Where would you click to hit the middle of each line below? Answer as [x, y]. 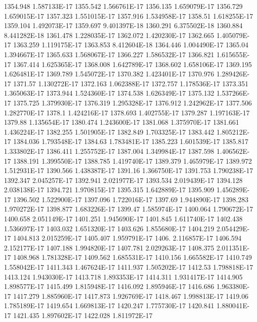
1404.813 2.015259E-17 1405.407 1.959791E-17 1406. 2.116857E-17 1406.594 [127, 238]
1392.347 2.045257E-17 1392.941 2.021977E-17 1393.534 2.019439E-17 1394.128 [123, 180]
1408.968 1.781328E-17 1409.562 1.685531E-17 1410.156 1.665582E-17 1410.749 [132, 257]
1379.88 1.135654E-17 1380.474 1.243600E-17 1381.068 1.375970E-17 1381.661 [122, 122]
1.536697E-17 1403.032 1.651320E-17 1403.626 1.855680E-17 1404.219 [109, 228]
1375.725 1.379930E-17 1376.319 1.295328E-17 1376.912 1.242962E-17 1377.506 [132, 102]
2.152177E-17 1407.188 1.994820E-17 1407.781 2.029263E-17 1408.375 [109, 247]
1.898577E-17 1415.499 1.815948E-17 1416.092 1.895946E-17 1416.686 [109, 286]
